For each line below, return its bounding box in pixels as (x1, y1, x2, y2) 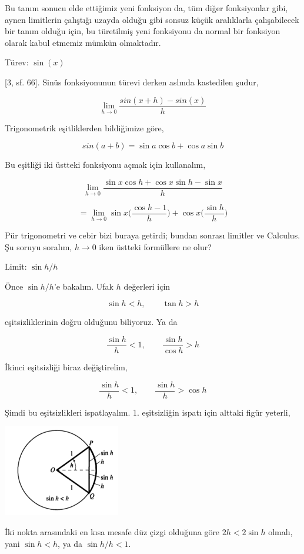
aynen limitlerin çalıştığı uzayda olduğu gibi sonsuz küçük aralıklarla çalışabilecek (5, 13, 299, 25)
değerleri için (123, 280, 171, 292)
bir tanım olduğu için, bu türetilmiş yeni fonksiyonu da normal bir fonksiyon (5, 25, 280, 37)
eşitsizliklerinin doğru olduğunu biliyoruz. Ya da (5, 316, 178, 328)
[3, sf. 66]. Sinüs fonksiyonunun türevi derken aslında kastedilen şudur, (5, 75, 259, 88)
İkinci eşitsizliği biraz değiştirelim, (5, 360, 128, 373)
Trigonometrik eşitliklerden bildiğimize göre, (5, 121, 164, 134)
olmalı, (268, 525, 293, 538)
